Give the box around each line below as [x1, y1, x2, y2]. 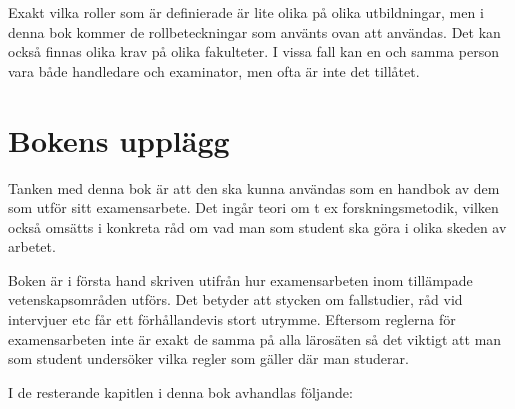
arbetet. [8, 236, 56, 257]
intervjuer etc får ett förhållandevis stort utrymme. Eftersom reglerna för [8, 309, 456, 330]
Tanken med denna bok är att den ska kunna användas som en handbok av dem [8, 177, 500, 198]
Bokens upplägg [8, 119, 230, 160]
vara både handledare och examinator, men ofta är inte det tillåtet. [8, 60, 420, 81]
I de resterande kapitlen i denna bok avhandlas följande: [8, 381, 353, 402]
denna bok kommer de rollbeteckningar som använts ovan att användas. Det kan [8, 21, 501, 42]
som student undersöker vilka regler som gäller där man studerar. [8, 348, 409, 369]
